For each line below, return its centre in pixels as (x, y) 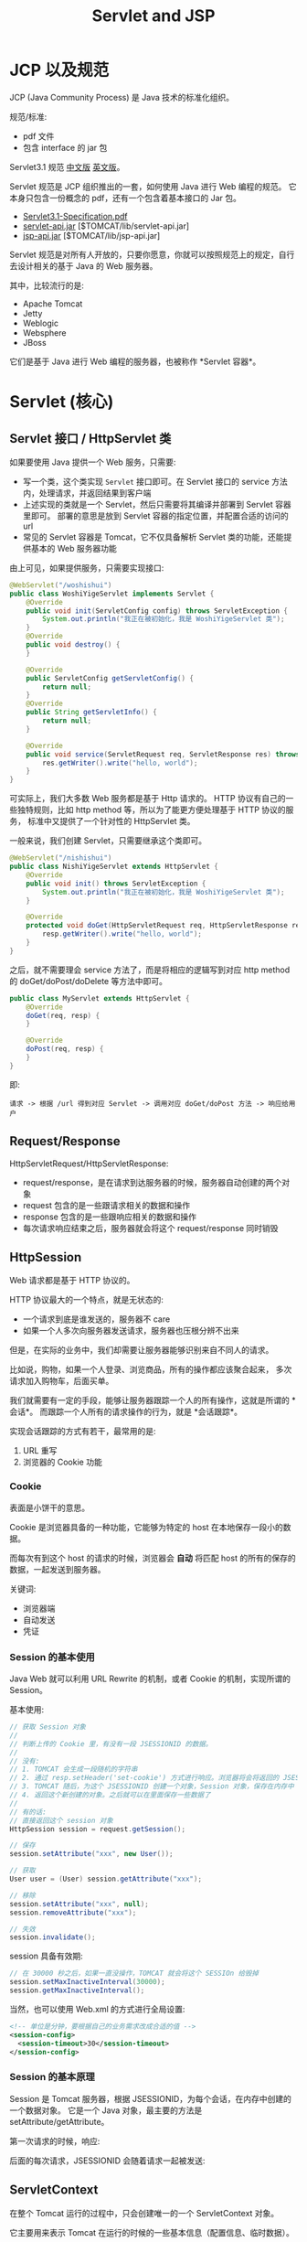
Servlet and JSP (153, 16)
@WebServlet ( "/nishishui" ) (61, 858)
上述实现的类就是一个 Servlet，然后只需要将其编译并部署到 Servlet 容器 (157, 504)
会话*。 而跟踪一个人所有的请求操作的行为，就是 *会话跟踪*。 (126, 1412)
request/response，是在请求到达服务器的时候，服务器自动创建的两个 (152, 1182)
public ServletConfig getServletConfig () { (110, 678)
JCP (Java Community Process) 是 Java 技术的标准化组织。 (122, 97)
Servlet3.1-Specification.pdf (75, 216)
